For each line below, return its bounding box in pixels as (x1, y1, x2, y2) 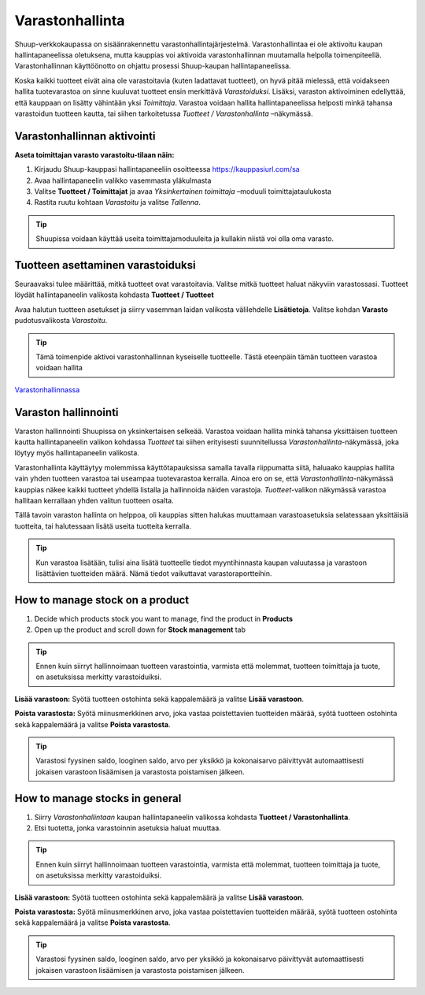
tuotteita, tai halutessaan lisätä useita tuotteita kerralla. (14, 521, 192, 531)
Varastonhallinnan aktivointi (14, 129, 157, 143)
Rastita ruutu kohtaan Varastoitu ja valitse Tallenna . (34, 198, 201, 207)
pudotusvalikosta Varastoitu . (14, 316, 108, 325)
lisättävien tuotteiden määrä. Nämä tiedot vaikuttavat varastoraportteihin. (35, 568, 272, 578)
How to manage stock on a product (14, 593, 190, 607)
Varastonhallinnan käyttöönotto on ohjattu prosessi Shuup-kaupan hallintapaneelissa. (14, 61, 291, 71)
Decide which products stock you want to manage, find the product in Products (34, 614, 294, 623)
